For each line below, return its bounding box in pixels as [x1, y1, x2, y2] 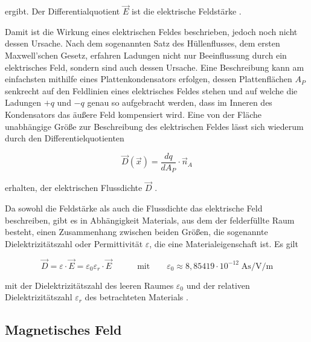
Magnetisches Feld [5, 320, 122, 339]
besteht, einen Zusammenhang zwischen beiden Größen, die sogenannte [5, 225, 268, 238]
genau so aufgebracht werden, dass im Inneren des [87, 96, 272, 109]
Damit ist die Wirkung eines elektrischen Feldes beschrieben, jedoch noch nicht [5, 25, 298, 37]
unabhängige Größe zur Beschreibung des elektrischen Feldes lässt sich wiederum [5, 120, 304, 132]
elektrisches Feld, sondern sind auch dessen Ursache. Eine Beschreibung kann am [5, 60, 304, 73]
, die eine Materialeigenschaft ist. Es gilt [149, 237, 298, 250]
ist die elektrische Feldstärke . [131, 5, 242, 18]
